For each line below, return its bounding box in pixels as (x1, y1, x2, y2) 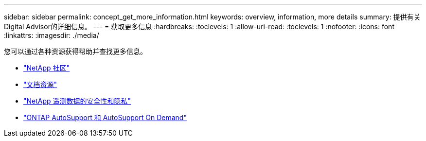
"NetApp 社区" (23, 64, 70, 72)
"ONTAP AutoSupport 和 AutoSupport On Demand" (23, 113, 187, 122)
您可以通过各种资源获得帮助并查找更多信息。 (4, 47, 147, 55)
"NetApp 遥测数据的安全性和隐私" (23, 97, 131, 105)
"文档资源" (23, 80, 57, 88)
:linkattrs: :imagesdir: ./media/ (4, 31, 99, 39)
